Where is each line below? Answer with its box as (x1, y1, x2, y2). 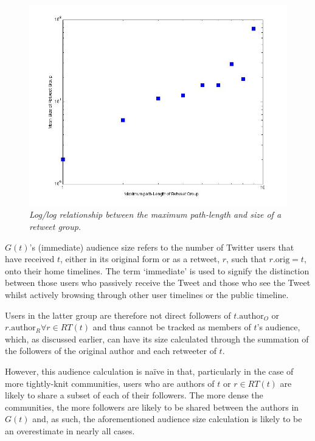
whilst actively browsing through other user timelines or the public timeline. (5, 288, 289, 300)
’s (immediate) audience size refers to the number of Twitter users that (29, 240, 294, 253)
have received (5, 252, 55, 265)
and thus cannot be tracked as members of (92, 321, 251, 333)
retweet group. (29, 220, 81, 233)
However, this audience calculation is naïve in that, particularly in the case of (5, 364, 294, 377)
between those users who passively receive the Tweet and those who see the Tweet (5, 276, 311, 289)
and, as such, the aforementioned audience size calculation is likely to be (32, 412, 302, 425)
